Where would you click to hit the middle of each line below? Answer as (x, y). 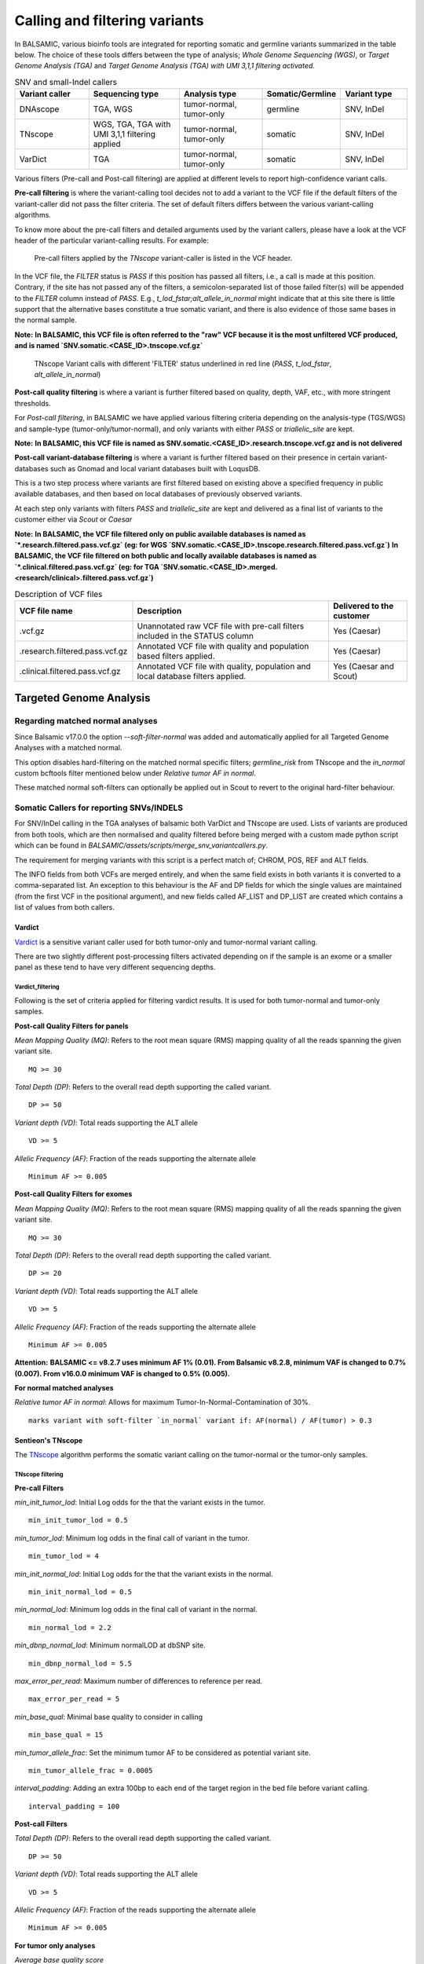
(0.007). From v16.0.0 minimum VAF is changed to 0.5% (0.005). (122, 1373)
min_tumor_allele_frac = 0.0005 (91, 1770)
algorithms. (33, 215)
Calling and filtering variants (109, 20)
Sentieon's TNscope (49, 1440)
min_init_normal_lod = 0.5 (80, 1592)
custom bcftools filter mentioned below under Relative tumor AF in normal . (135, 773)
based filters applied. (176, 656)
